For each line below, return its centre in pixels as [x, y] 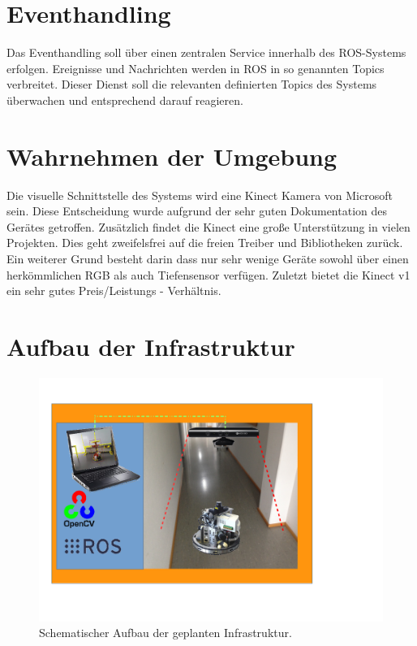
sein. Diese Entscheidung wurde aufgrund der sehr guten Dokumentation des [197, 211]
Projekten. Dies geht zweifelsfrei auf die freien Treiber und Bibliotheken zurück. [205, 243]
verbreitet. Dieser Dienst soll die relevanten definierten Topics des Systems [192, 84]
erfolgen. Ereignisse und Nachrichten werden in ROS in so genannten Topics [196, 68]
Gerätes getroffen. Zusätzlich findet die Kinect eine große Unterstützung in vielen [208, 226]
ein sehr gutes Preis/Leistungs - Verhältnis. [114, 290]
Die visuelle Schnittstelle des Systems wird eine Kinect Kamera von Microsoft [200, 195]
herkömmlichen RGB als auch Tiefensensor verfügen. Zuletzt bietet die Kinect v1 [208, 274]
